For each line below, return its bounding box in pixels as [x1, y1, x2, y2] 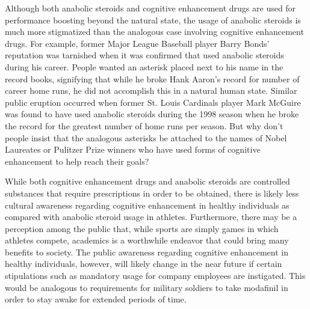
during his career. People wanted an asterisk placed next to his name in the [5, 60, 284, 73]
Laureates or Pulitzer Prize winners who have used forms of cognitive [5, 143, 261, 156]
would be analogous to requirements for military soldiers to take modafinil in [5, 281, 288, 293]
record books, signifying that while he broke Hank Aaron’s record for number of [5, 72, 300, 85]
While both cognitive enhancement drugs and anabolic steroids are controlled [5, 175, 290, 188]
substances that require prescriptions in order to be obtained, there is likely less [5, 186, 299, 199]
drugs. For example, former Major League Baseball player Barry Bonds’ [5, 37, 270, 49]
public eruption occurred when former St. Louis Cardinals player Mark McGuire [5, 96, 301, 108]
